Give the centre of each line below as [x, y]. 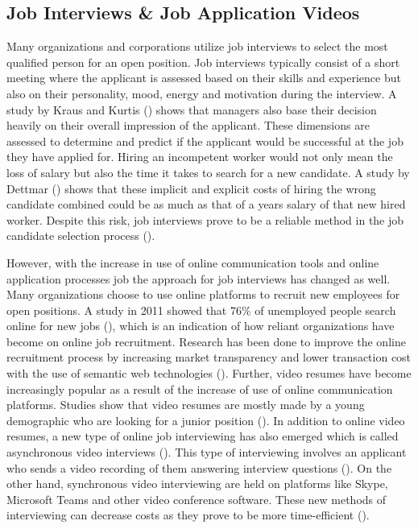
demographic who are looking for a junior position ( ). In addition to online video [206, 420]
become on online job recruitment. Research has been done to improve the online [206, 341]
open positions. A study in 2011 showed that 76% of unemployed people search [201, 310]
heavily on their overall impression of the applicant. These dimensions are [188, 125]
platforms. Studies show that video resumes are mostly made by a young [186, 405]
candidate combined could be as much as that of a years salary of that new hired [206, 204]
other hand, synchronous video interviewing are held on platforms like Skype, [197, 484]
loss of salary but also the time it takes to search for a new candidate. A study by [208, 172]
